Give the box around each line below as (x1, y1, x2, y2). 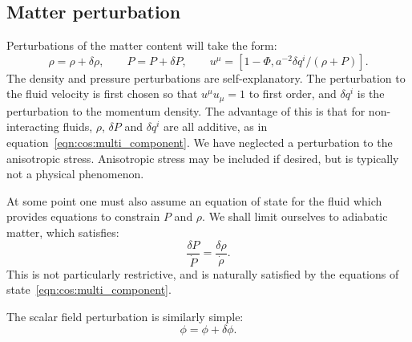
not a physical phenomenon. (6, 165, 144, 182)
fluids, (63, 118, 93, 135)
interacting (6, 118, 59, 135)
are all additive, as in (163, 118, 268, 135)
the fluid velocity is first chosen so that (6, 85, 198, 102)
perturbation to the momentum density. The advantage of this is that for (6, 102, 366, 119)
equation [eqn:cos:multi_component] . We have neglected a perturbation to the (6, 134, 393, 151)
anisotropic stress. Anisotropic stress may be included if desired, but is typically (6, 149, 399, 166)
